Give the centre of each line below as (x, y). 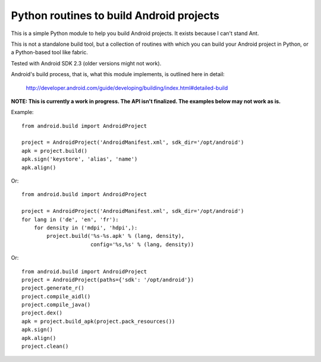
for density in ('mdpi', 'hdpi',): (86, 228)
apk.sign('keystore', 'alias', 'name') (80, 159)
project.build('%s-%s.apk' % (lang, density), (116, 236)
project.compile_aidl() (56, 296)
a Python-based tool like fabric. (50, 52)
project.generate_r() (53, 288)
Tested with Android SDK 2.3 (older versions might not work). (86, 63)
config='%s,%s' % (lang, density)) (142, 244)
